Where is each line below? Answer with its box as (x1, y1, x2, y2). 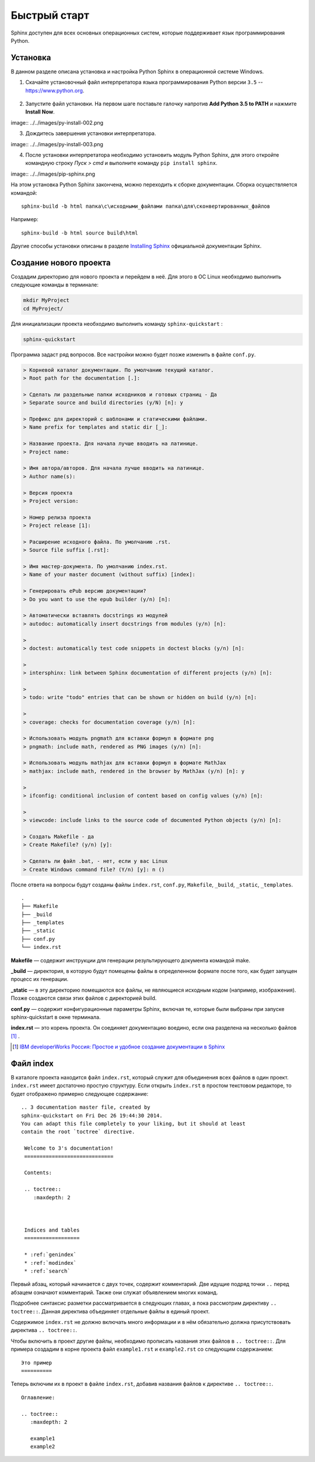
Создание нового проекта (10, 257, 111, 267)
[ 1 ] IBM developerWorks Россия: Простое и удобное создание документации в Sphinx (12, 1043, 225, 1050)
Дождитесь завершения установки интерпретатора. (25, 130, 156, 137)
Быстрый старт (10, 9, 90, 22)
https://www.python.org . (25, 87, 85, 94)
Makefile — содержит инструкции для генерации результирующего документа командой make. (10, 957, 251, 964)
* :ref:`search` (24, 1268, 71, 1275)
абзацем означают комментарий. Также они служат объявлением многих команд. (10, 1289, 218, 1296)
